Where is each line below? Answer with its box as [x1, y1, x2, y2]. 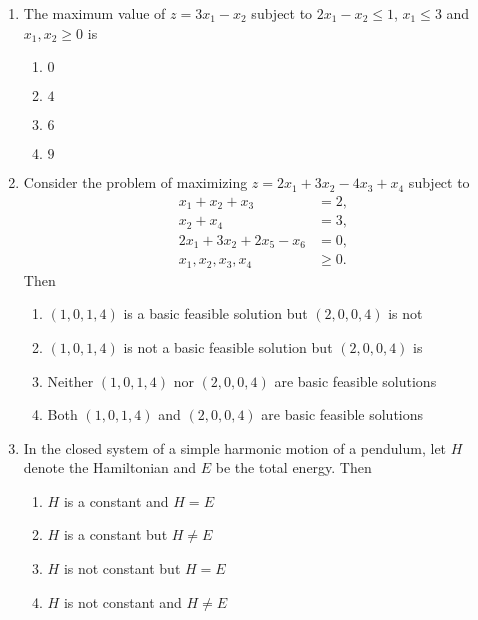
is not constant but [63, 558, 181, 579]
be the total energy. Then [215, 457, 372, 478]
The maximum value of [23, 3, 166, 23]
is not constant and [63, 591, 182, 612]
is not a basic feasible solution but [123, 336, 333, 357]
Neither [47, 370, 94, 391]
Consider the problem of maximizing [23, 172, 248, 193]
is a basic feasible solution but [123, 303, 308, 324]
